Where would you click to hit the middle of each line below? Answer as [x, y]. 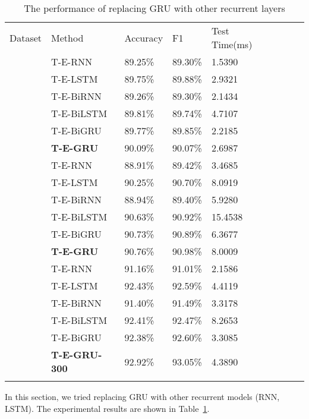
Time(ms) [232, 44]
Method [67, 37]
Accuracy [144, 37]
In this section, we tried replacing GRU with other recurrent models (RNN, [142, 396]
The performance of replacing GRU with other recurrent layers [154, 8]
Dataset [26, 37]
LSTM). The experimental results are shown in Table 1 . [107, 408]
